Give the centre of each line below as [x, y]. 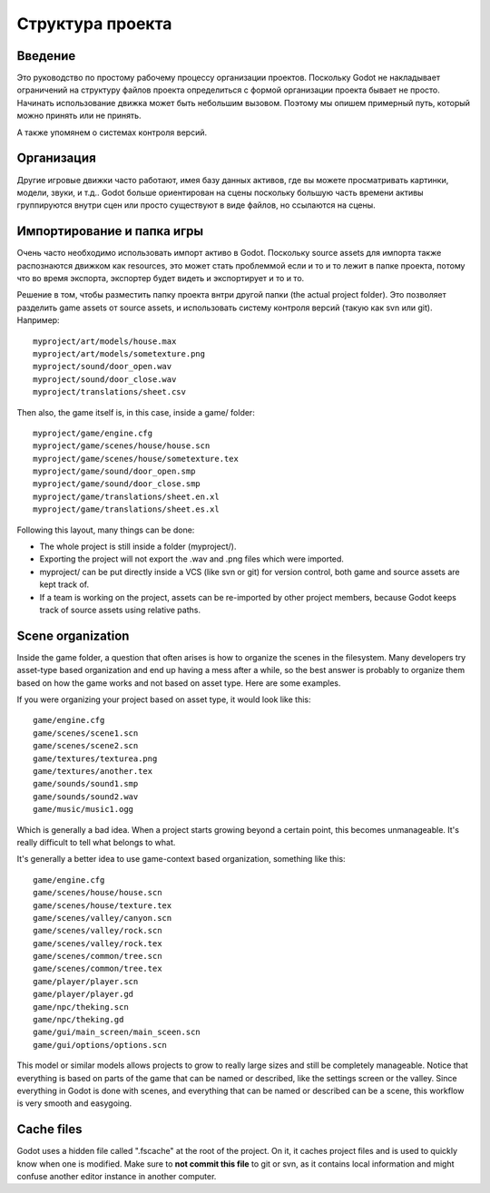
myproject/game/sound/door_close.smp [117, 484]
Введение [46, 56]
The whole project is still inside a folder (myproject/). [138, 547]
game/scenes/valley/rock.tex [98, 943]
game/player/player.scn [86, 981]
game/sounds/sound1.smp [86, 784]
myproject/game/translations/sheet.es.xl [126, 509]
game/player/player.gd [83, 994]
